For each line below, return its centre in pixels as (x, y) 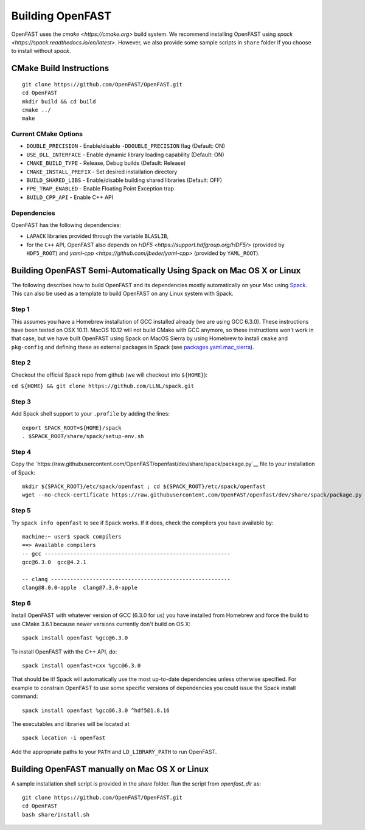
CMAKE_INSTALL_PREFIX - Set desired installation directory (102, 172)
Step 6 (21, 604)
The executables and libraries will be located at (70, 724)
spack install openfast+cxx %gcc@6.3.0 (82, 666)
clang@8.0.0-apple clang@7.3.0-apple (80, 588)
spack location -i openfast (64, 738)
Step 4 (21, 452)
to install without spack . (41, 51)
